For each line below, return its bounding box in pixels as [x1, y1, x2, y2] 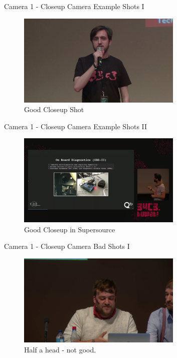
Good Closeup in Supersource [24, 224, 115, 234]
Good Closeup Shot [24, 104, 84, 115]
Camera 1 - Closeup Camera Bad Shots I [4, 241, 130, 251]
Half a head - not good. [24, 344, 96, 354]
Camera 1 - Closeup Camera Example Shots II [4, 121, 147, 131]
